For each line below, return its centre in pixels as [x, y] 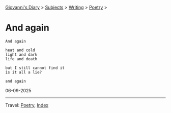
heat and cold [20, 50]
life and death [21, 59]
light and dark [21, 54]
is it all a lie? [24, 72]
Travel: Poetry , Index [27, 105]
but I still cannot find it [35, 68]
